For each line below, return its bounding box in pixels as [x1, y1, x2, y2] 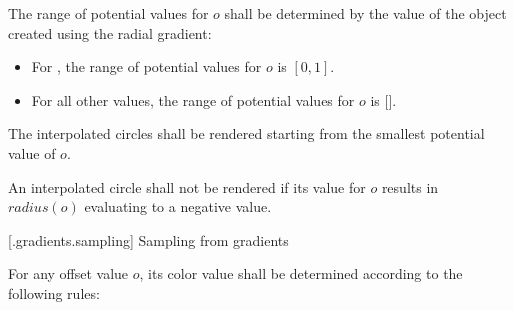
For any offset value [8, 263, 129, 284]
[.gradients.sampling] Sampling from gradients [8, 229, 289, 250]
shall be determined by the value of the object [224, 3, 507, 23]
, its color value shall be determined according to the [139, 263, 463, 284]
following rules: [8, 282, 100, 303]
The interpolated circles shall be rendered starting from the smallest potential [8, 123, 485, 144]
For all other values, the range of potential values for [31, 89, 355, 110]
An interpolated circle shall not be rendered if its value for [8, 176, 366, 197]
